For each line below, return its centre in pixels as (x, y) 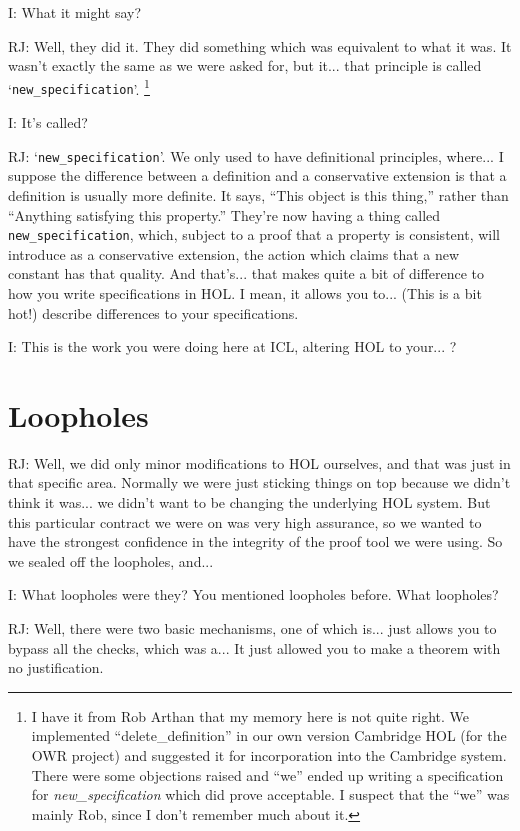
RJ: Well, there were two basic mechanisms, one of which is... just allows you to (252, 628)
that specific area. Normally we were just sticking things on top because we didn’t (259, 482)
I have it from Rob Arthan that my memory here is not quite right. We (250, 715)
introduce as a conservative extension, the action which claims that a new (234, 253)
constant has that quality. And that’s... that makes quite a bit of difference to (246, 273)
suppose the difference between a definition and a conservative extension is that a (257, 175)
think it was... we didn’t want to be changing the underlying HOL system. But (249, 502)
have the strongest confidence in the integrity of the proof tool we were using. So (255, 541)
